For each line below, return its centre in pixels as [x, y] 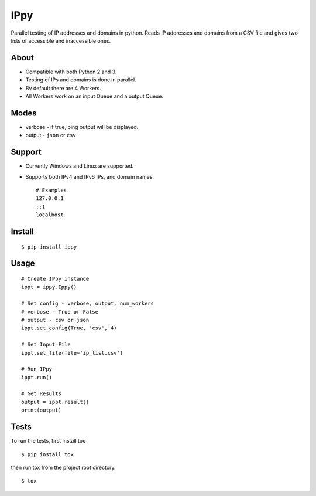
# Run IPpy [37, 369]
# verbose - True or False [60, 312]
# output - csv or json [55, 320]
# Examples [51, 190]
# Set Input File [46, 345]
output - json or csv [51, 135]
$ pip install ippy [49, 247]
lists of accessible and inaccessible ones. [61, 40]
